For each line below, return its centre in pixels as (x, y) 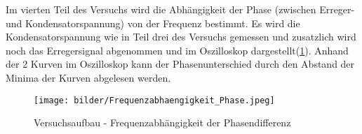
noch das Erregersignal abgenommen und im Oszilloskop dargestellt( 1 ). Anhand (177, 50)
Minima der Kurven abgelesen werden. (88, 77)
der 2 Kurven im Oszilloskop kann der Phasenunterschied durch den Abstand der (180, 64)
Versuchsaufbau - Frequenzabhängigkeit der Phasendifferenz (162, 122)
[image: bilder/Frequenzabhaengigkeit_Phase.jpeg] (154, 100)
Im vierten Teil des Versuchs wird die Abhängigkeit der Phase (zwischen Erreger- (180, 9)
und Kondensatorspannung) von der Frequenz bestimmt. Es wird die (153, 23)
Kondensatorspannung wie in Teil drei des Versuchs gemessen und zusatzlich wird (181, 37)
